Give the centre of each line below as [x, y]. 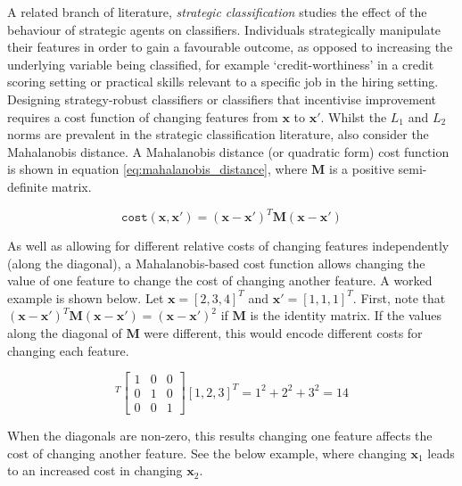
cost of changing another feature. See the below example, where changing [207, 453]
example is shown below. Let [86, 297]
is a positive [361, 169]
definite [28, 186]
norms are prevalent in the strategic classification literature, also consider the [218, 134]
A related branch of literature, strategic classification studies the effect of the [217, 12]
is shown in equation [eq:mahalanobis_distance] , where [157, 169]
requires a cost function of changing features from [143, 116]
